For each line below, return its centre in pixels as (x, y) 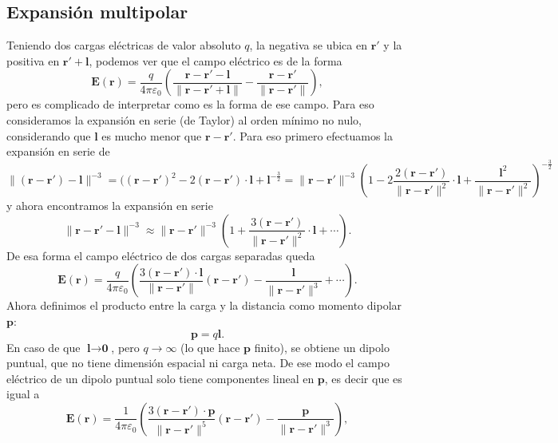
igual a (23, 394)
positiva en (33, 60)
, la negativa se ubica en (308, 45)
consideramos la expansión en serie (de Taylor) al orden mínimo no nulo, (184, 119)
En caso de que (44, 347)
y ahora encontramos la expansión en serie (110, 206)
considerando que (49, 135)
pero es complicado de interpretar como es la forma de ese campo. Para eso (190, 104)
